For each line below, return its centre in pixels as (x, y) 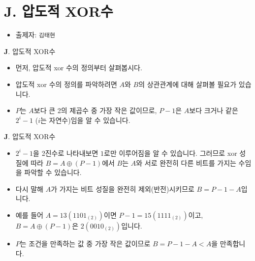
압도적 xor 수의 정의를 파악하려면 (66, 84)
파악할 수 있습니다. (53, 172)
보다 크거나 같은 (214, 110)
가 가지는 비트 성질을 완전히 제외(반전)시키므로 (123, 188)
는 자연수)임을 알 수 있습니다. (85, 120)
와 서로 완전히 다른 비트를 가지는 (186, 162)
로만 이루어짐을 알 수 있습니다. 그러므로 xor (171, 153)
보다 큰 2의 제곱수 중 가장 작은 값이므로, (95, 110)
